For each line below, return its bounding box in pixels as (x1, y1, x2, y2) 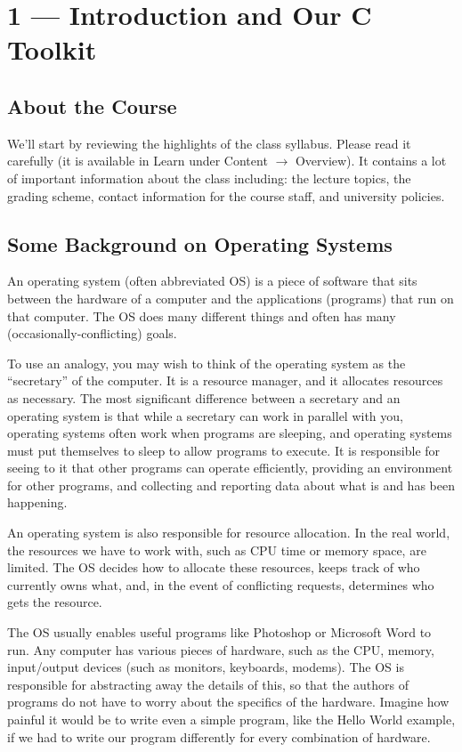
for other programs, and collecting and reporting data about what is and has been (7, 475, 455, 494)
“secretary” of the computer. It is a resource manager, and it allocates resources (7, 371, 443, 390)
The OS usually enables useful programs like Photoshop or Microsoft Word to (7, 623, 432, 642)
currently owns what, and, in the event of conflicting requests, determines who (7, 575, 434, 594)
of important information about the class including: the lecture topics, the (7, 168, 411, 187)
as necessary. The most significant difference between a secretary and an (7, 388, 401, 407)
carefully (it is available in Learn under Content (7, 151, 268, 170)
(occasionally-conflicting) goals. (7, 324, 177, 343)
